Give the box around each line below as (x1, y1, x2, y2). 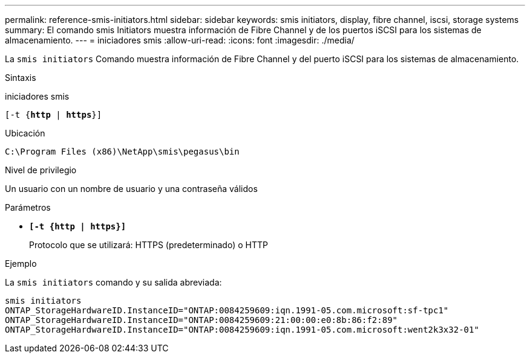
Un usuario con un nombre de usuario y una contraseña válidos (5, 184, 258, 194)
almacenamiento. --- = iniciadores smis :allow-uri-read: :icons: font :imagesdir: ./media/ (5, 35, 355, 45)
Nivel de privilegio (5, 165, 77, 175)
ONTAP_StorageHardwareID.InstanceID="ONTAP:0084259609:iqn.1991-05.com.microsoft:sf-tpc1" (5, 305, 449, 315)
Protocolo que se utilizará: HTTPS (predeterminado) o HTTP (29, 240, 268, 250)
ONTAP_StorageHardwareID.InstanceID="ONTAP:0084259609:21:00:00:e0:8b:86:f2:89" (5, 315, 398, 325)
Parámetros (5, 202, 51, 213)
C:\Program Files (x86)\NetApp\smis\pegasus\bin (5, 147, 240, 156)
